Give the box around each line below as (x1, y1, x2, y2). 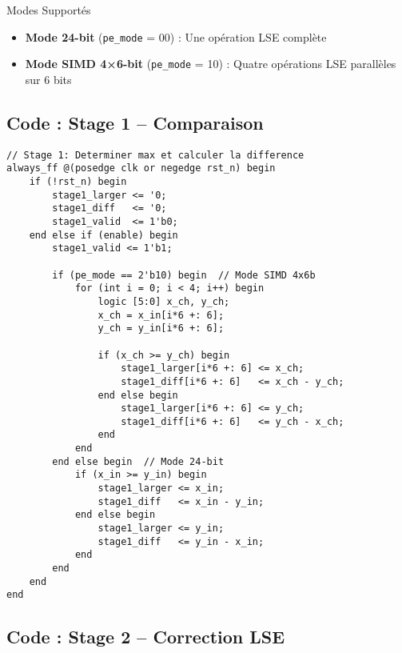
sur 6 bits (25, 70, 72, 87)
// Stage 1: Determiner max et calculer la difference (6, 149, 304, 161)
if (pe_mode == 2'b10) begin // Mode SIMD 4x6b (52, 269, 316, 281)
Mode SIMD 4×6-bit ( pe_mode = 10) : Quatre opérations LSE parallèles (25, 55, 396, 72)
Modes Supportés (6, 2, 91, 18)
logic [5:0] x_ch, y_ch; (98, 295, 230, 307)
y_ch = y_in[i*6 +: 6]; (98, 322, 225, 335)
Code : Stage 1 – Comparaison (6, 110, 264, 134)
